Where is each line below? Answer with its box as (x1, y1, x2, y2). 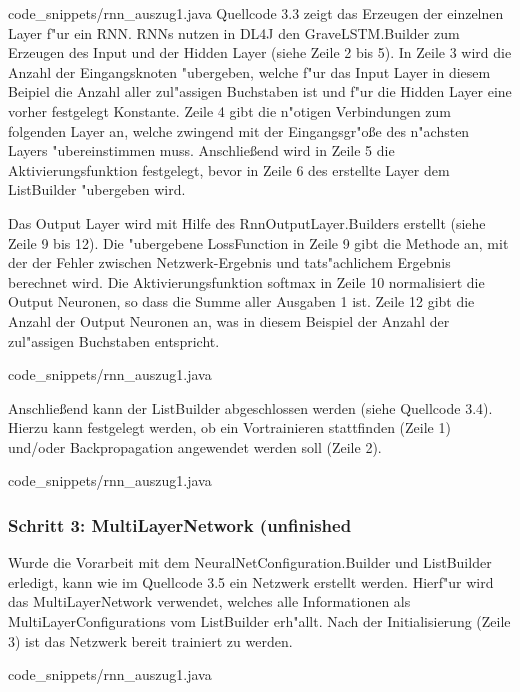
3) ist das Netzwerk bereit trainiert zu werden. (8, 630, 293, 651)
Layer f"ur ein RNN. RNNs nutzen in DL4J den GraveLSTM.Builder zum (8, 22, 460, 43)
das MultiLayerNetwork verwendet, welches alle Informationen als (8, 591, 411, 612)
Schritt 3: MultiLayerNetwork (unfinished (8, 512, 352, 537)
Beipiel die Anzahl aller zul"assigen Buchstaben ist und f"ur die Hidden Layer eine (8, 81, 512, 102)
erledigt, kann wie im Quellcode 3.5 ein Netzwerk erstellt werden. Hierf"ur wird (8, 571, 494, 592)
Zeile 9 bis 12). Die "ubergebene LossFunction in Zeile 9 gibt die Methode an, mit (8, 232, 509, 253)
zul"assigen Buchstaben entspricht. (8, 330, 220, 351)
